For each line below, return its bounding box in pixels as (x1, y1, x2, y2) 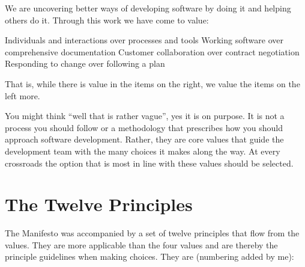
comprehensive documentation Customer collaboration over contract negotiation (5, 45, 300, 58)
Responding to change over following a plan (5, 57, 165, 70)
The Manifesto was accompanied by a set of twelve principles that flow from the (5, 227, 300, 239)
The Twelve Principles (5, 192, 193, 216)
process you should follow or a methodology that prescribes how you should (5, 121, 283, 133)
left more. (5, 89, 40, 102)
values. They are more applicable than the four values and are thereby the (5, 238, 278, 251)
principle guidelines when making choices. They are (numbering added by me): (5, 250, 294, 263)
